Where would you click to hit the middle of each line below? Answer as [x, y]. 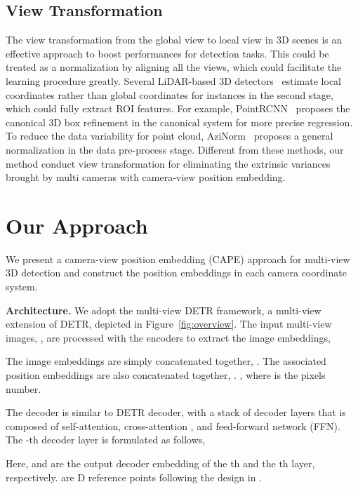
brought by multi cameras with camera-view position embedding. [146, 177]
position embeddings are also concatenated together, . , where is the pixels [166, 375]
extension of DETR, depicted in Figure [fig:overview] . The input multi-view [169, 324]
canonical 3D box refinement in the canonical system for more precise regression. [179, 122]
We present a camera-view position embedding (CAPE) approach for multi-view [178, 259]
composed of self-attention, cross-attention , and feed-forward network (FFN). [173, 426]
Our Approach [77, 225]
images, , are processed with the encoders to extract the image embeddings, [168, 337]
